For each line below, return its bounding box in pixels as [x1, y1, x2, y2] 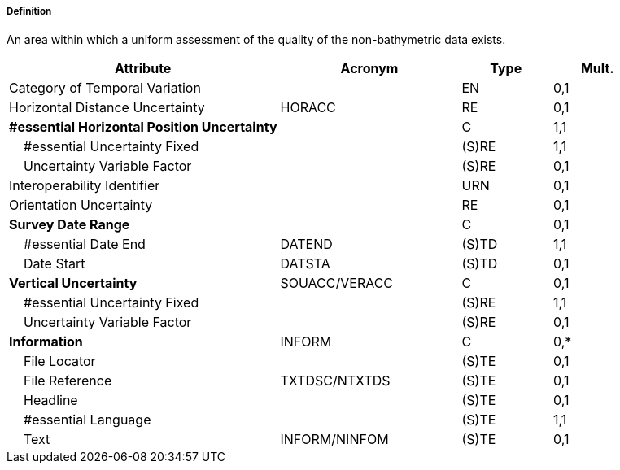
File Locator [24, 353, 96, 370]
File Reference [24, 372, 112, 389]
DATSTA [280, 255, 330, 272]
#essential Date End [24, 236, 146, 253]
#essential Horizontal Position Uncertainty [9, 119, 277, 136]
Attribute [115, 60, 172, 77]
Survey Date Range [9, 216, 130, 233]
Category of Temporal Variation [9, 80, 201, 97]
